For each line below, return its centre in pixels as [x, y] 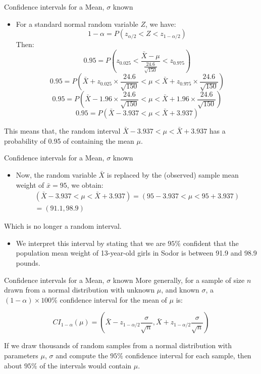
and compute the [82, 355]
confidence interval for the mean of [113, 299]
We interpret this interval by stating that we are [91, 243]
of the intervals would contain [86, 365]
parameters [21, 355]
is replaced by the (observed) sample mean [173, 174]
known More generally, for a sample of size [179, 280]
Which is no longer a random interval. [63, 226]
